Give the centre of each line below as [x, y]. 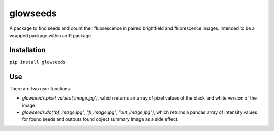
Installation [27, 50]
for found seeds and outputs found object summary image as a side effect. [100, 119]
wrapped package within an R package [50, 35]
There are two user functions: [40, 88]
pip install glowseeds [38, 62]
